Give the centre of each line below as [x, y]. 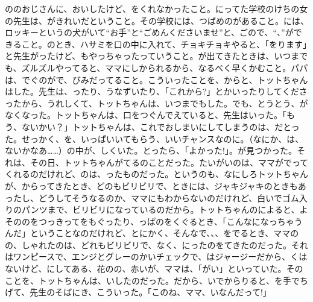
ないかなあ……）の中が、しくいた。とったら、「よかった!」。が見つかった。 [151, 150]
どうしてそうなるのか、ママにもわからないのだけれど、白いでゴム [169, 197]
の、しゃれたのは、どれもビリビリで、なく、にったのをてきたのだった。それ [157, 244]
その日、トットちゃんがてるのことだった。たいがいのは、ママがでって [169, 162]
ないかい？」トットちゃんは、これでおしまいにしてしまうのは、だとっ [160, 126]
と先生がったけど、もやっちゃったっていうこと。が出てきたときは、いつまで [156, 56]
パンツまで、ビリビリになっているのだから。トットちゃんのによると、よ [165, 209]
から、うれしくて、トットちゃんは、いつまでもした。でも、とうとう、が [165, 103]
